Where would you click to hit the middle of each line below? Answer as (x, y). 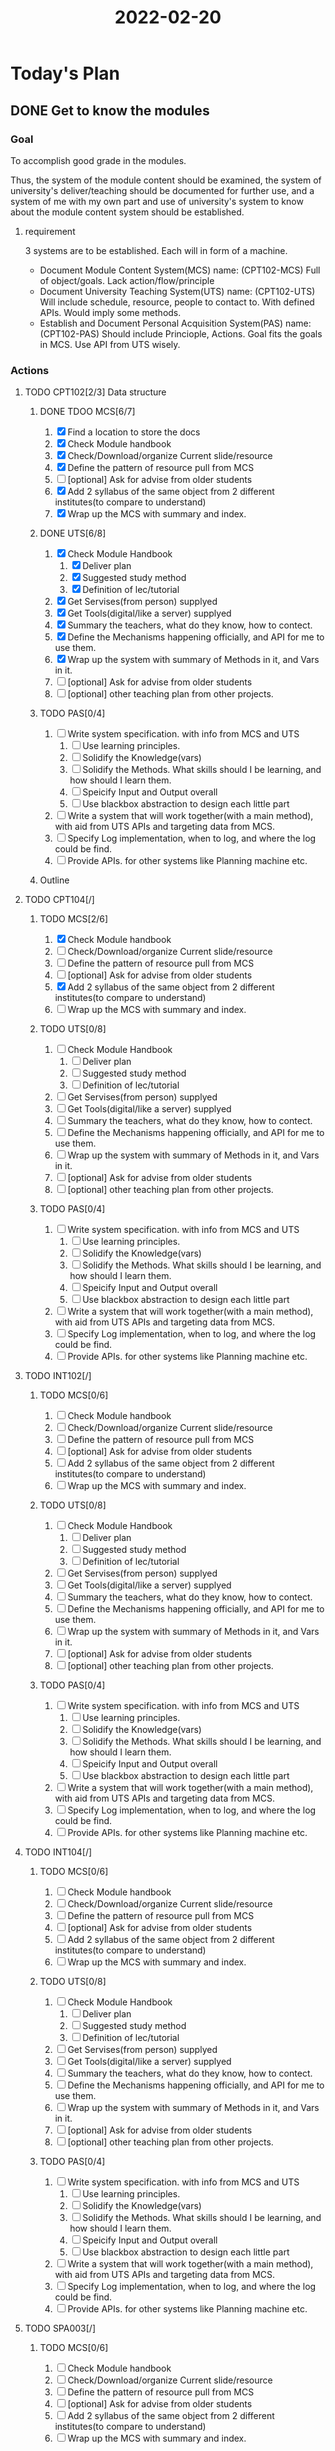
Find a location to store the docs (134, 432)
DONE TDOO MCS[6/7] (87, 412)
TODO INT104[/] (58, 1852)
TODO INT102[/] (58, 1376)
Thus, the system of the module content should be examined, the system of (166, 180)
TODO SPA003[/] (60, 2328)
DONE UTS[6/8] (73, 533)
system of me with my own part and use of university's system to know (157, 201)
